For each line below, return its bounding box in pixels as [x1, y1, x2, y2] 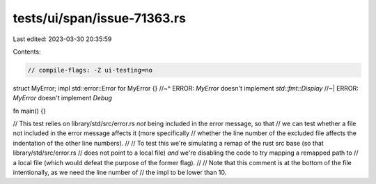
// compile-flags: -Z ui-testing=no [27, 66, 153, 74]
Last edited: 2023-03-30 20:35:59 [13, 35, 112, 43]
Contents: [13, 47, 41, 56]
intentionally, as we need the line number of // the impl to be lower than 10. [13, 168, 227, 177]
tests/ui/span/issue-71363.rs [13, 10, 186, 26]
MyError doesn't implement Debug [13, 94, 113, 102]
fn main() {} [13, 107, 47, 115]
